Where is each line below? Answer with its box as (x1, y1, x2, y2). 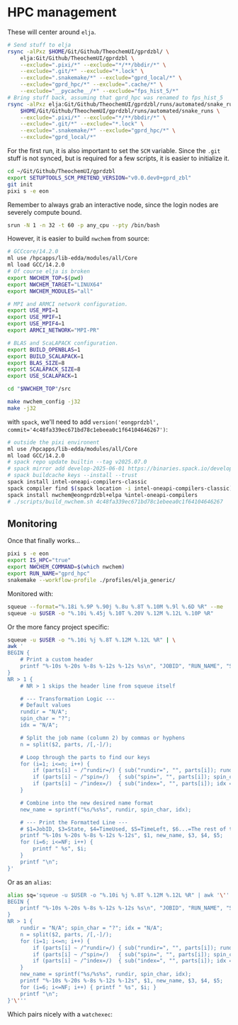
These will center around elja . (7, 28, 96, 36)
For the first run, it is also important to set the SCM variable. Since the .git (7, 147, 221, 155)
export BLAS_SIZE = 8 (7, 359, 65, 366)
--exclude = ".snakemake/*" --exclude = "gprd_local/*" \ (20, 74, 182, 82)
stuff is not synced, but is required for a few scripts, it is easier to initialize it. (7, 154, 230, 163)
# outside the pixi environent (7, 439, 100, 446)
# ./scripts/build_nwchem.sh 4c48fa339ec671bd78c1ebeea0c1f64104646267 (7, 498, 223, 505)
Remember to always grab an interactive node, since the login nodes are (7, 200, 219, 209)
